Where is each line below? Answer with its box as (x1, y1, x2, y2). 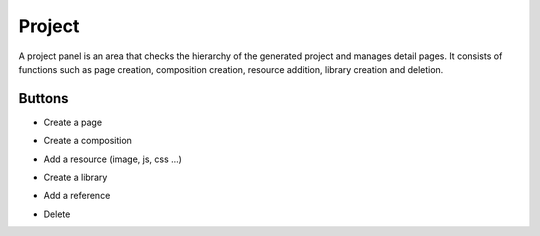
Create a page (43, 116, 103, 128)
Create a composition (43, 135, 132, 147)
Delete (43, 208, 71, 220)
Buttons (18, 90, 69, 107)
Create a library (43, 171, 108, 184)
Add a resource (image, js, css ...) (43, 153, 182, 165)
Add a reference (43, 190, 111, 202)
